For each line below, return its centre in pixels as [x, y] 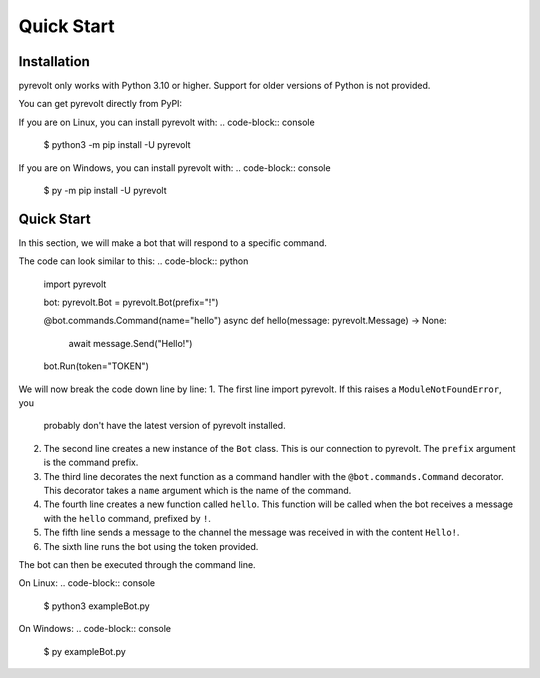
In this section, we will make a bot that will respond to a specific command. [172, 242]
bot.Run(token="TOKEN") [96, 366]
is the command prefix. [91, 462]
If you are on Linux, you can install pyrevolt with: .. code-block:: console [166, 122]
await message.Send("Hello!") [130, 343]
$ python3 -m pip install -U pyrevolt [117, 145]
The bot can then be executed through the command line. [137, 564]
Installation [54, 61]
